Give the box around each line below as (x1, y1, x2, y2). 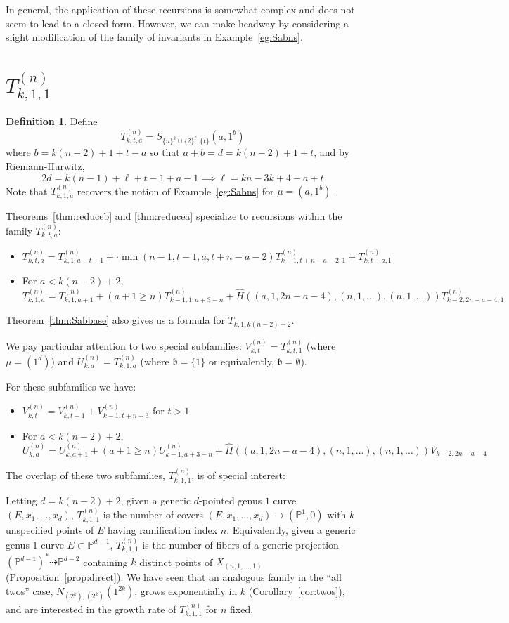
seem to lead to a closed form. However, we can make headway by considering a (6, 15, 349, 30)
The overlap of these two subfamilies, (6, 468, 165, 483)
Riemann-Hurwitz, (6, 158, 85, 173)
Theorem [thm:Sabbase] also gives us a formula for (6, 313, 225, 327)
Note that (6, 183, 48, 198)
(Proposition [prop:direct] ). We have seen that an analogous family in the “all (6, 570, 342, 584)
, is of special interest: (191, 468, 285, 483)
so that (149, 145, 180, 159)
